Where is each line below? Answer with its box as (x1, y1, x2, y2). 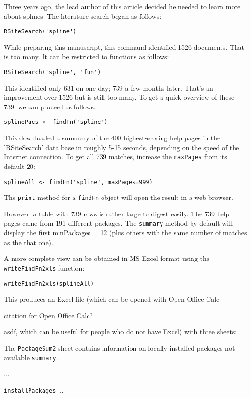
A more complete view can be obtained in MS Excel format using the (4, 253, 209, 263)
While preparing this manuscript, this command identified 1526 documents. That (4, 42, 245, 52)
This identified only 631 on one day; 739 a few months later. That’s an (4, 82, 213, 92)
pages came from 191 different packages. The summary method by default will (4, 218, 233, 228)
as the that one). (4, 237, 53, 247)
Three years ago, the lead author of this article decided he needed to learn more (4, 1, 241, 11)
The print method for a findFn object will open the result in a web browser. (4, 192, 233, 202)
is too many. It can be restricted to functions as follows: (4, 51, 169, 61)
